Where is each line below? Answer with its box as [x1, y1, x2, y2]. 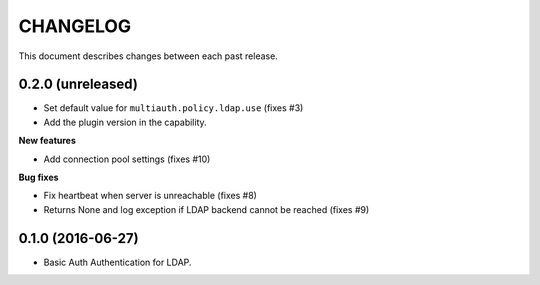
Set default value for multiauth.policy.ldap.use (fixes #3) [43, 102, 304, 114]
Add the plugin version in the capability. [43, 116, 207, 128]
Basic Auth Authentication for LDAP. [43, 256, 192, 268]
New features [18, 135, 77, 147]
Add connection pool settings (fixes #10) [43, 153, 211, 165]
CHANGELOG [18, 15, 132, 37]
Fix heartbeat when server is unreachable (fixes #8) [43, 190, 257, 202]
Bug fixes [18, 171, 59, 184]
